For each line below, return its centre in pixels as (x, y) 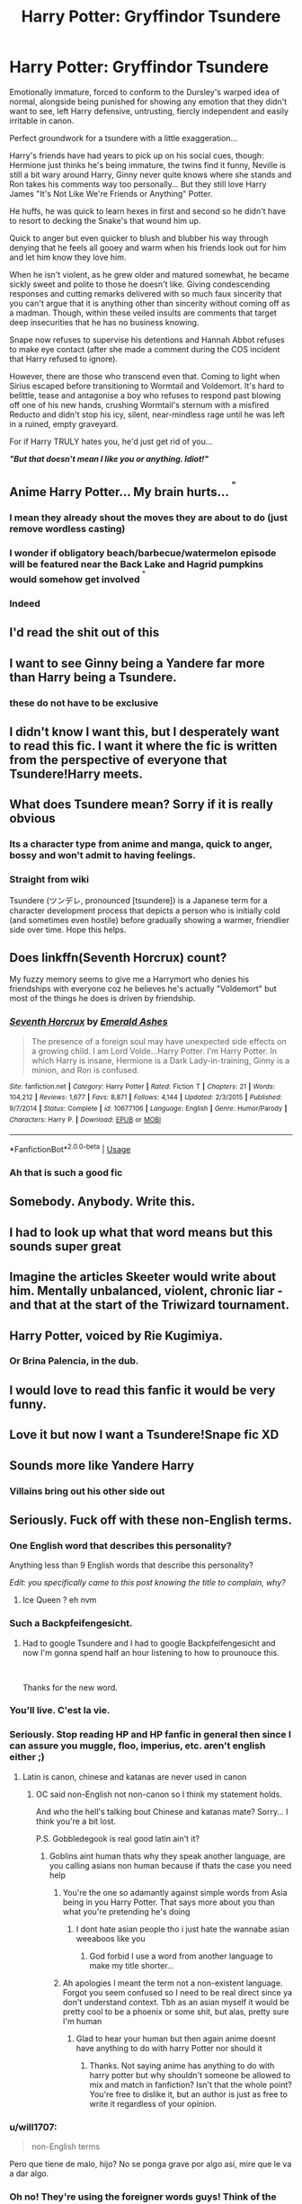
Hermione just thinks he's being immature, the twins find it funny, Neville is (147, 164)
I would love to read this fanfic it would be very (142, 1390)
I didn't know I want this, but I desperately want (145, 732)
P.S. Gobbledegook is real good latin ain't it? (118, 1838)
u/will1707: (33, 2127)
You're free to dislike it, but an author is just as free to (188, 2094)
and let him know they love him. (68, 257)
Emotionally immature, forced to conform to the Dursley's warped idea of (145, 92)
